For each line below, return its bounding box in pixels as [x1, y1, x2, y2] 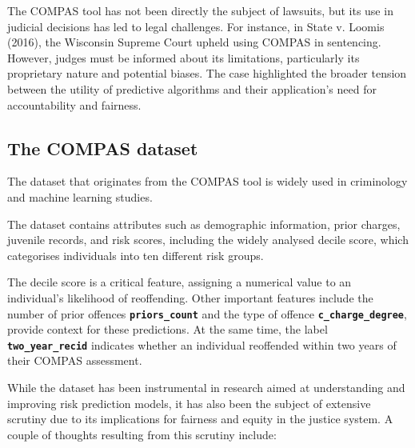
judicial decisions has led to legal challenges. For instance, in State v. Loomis [7, 18, 385, 34]
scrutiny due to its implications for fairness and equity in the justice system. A [7, 410, 393, 427]
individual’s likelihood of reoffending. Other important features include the [7, 289, 373, 306]
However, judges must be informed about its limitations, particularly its [7, 49, 360, 66]
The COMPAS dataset [7, 135, 198, 160]
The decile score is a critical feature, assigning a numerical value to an [7, 274, 352, 290]
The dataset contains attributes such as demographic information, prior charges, [7, 215, 401, 232]
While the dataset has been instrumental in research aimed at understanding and [7, 379, 405, 396]
